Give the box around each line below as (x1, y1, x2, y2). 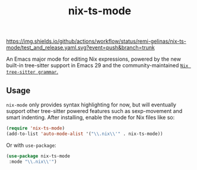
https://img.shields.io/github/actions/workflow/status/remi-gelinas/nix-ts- (6, 37, 187, 45)
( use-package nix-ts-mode (6, 153, 70, 159)
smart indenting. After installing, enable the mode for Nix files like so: (6, 114, 175, 121)
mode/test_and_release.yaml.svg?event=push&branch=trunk (6, 44, 155, 51)
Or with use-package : (6, 141, 56, 149)
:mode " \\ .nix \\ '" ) (8, 159, 58, 165)
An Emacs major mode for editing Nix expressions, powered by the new (6, 55, 181, 63)
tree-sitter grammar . (6, 68, 59, 75)
